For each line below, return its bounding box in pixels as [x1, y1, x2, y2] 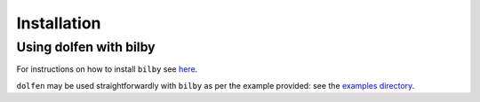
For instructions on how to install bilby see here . [16, 64, 198, 75]
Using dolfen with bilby [16, 39, 156, 55]
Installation [16, 13, 101, 33]
